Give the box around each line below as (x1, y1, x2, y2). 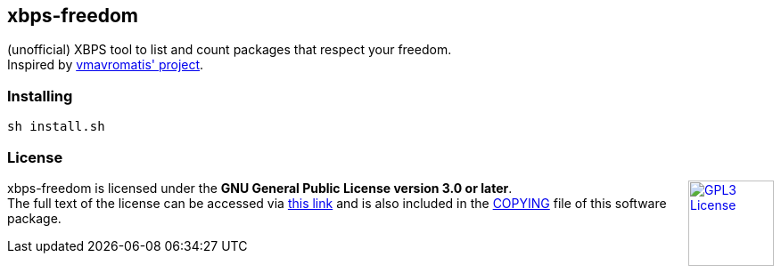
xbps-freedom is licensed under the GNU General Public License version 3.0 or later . (7, 180, 513, 196)
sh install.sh (7, 119, 105, 134)
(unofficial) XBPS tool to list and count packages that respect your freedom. (7, 42, 452, 58)
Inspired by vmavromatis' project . (7, 57, 204, 73)
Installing (7, 86, 73, 105)
